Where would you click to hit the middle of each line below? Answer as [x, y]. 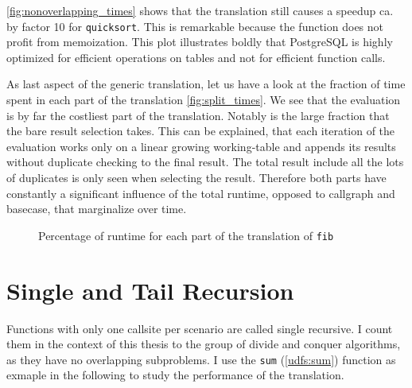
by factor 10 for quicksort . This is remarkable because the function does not [195, 26]
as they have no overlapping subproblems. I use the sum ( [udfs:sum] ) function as [201, 359]
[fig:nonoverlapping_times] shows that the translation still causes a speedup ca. [200, 10]
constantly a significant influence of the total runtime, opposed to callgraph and [201, 193]
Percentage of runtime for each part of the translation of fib [186, 235]
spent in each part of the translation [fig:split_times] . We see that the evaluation [204, 100]
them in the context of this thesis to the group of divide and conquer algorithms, [204, 344]
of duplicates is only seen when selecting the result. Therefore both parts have [196, 177]
